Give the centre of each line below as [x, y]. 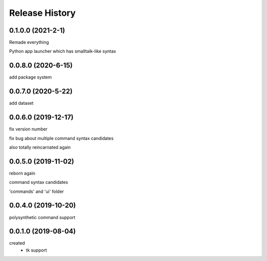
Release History [43, 13]
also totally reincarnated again [40, 147]
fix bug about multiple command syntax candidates [61, 138]
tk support [36, 250]
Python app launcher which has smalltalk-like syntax [63, 51]
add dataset [22, 103]
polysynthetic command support [42, 217]
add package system [30, 77]
